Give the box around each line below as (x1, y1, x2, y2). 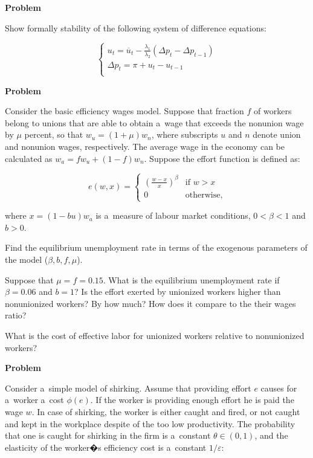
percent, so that (24, 128, 83, 141)
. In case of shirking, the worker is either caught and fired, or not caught (31, 405, 300, 418)
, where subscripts (151, 128, 218, 141)
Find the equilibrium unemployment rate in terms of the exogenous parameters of (5, 241, 308, 254)
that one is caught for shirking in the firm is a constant (5, 429, 211, 442)
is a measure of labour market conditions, (95, 209, 251, 222)
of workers (254, 105, 292, 117)
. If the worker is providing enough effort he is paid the (90, 393, 294, 406)
